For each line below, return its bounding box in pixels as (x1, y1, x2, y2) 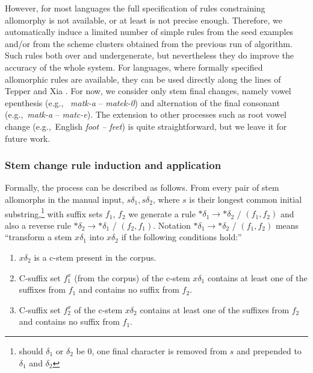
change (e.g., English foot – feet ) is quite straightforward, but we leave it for (5, 120, 287, 132)
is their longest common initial (189, 193, 302, 205)
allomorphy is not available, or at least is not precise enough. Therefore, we (5, 13, 282, 26)
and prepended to (237, 344, 302, 357)
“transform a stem (5, 231, 72, 243)
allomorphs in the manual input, (5, 193, 125, 205)
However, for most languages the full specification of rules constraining (5, 2, 265, 14)
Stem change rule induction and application (5, 158, 222, 173)
